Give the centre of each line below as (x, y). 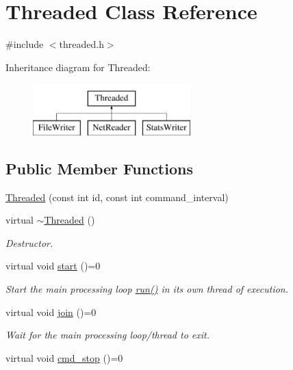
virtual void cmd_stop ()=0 (64, 357)
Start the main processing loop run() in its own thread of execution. (147, 289)
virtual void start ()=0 (53, 266)
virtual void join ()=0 (51, 312)
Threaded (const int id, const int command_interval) (117, 197)
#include (25, 44)
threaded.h (81, 44)
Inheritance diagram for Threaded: (78, 67)
